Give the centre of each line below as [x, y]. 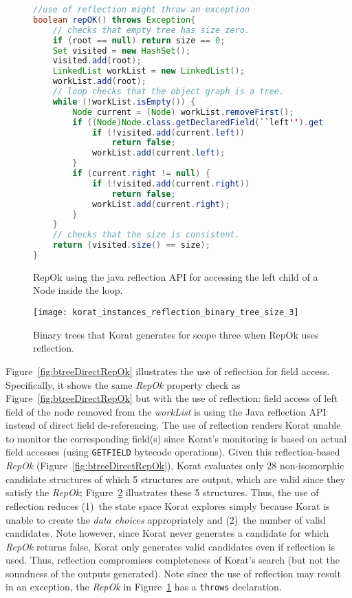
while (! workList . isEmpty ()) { [124, 102]
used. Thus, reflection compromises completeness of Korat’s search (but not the [173, 560]
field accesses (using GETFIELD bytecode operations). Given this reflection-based [173, 452]
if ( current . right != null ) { [141, 173]
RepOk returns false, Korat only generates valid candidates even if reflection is [170, 546]
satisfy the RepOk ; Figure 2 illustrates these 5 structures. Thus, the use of [162, 492]
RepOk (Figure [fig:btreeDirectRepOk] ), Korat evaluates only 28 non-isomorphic [175, 466]
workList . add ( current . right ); [161, 204]
